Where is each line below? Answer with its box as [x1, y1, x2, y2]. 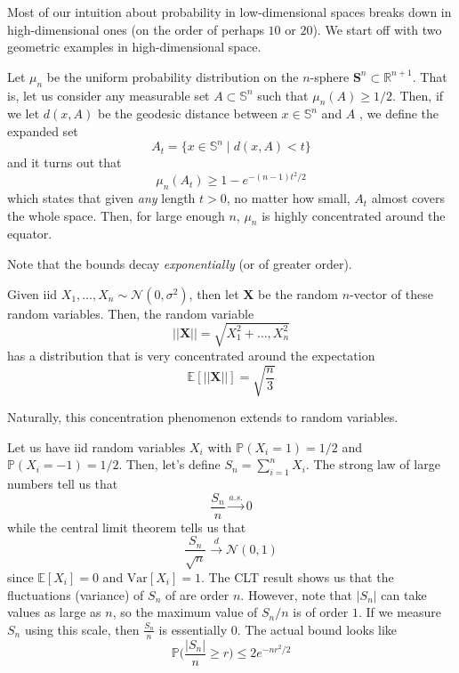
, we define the [359, 104, 439, 123]
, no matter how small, [226, 189, 350, 207]
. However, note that [240, 585, 352, 604]
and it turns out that [7, 153, 122, 172]
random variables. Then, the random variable [7, 304, 254, 322]
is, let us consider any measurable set [7, 85, 210, 104]
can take [381, 585, 427, 604]
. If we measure [358, 603, 442, 621]
